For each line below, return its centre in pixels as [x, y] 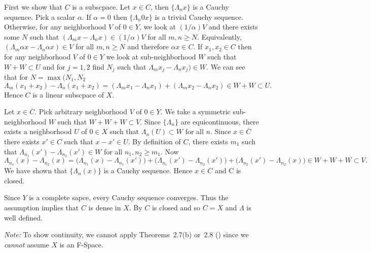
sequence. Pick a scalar [40, 17]
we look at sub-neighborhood [151, 56]
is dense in [105, 208]
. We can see [226, 66]
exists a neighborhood [38, 131]
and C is [228, 170]
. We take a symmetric [195, 112]
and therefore [148, 46]
